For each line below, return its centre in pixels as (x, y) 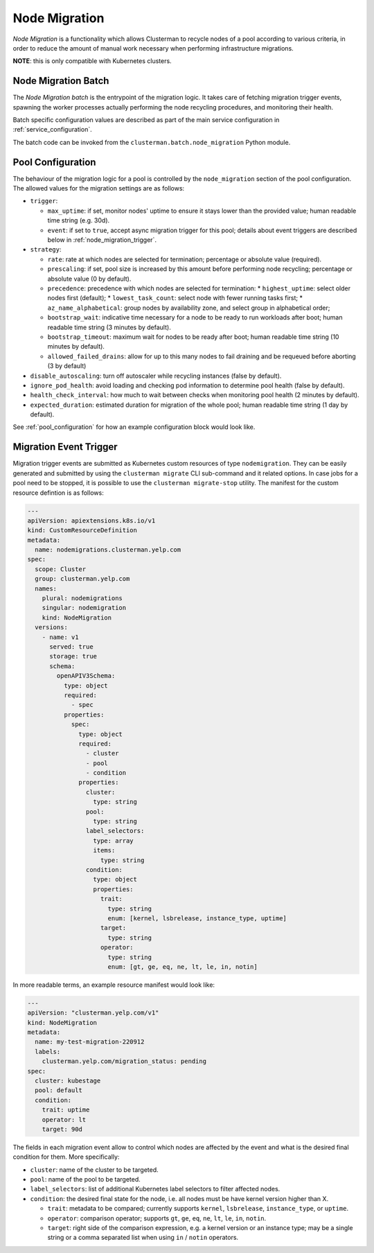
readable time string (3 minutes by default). (109, 327)
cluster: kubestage (68, 1080)
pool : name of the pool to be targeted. (86, 1180)
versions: (52, 628)
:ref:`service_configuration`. (53, 130)
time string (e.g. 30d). (79, 220)
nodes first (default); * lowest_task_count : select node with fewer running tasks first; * (175, 298)
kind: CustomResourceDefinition (82, 531)
